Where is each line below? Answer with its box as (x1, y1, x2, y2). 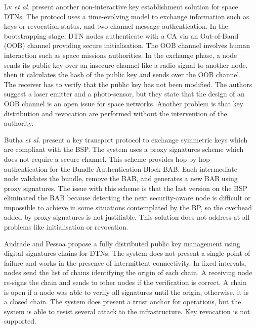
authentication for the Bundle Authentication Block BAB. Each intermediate (4, 163, 238, 174)
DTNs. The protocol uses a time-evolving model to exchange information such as (4, 11, 249, 21)
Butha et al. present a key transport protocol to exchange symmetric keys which (4, 134, 248, 144)
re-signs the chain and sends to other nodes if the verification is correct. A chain (4, 277, 247, 287)
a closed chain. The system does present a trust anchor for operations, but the (4, 296, 241, 307)
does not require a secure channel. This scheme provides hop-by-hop (4, 153, 210, 164)
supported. (4, 316, 37, 326)
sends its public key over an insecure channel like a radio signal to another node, (4, 59, 248, 70)
